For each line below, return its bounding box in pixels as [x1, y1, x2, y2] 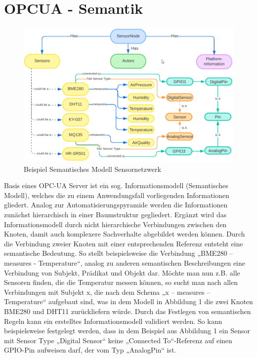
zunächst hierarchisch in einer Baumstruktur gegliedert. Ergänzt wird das [4, 209, 227, 220]
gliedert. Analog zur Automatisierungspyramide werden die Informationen [4, 199, 228, 210]
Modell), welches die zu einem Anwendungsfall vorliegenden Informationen [4, 190, 230, 200]
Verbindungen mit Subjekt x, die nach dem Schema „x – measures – [4, 286, 211, 297]
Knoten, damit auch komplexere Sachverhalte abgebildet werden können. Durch [4, 229, 245, 239]
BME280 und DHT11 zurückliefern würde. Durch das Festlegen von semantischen [4, 306, 251, 316]
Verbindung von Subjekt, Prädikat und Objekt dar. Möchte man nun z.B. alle [4, 267, 240, 278]
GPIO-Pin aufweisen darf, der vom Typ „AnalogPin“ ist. [4, 345, 176, 355]
